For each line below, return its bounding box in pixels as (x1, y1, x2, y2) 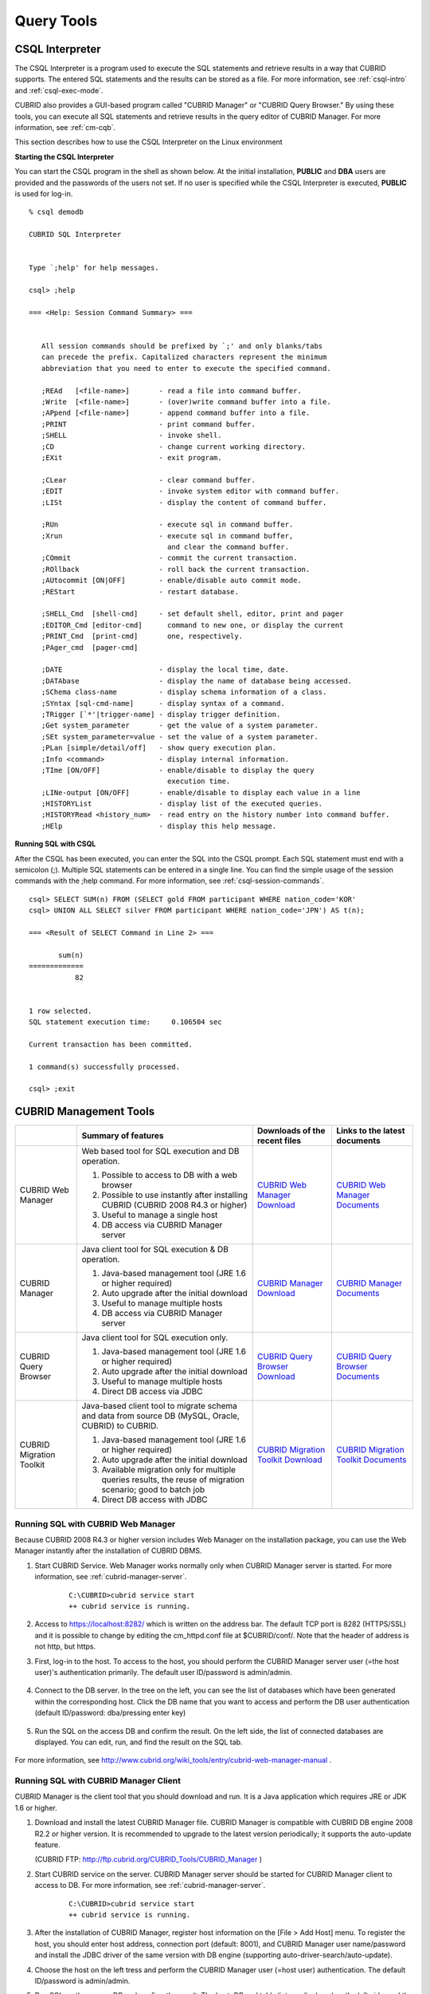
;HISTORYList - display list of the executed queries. (41, 799, 323, 809)
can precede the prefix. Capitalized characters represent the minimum (41, 353, 327, 362)
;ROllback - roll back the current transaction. (41, 565, 311, 573)
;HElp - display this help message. (41, 822, 277, 830)
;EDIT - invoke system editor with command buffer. (41, 487, 340, 496)
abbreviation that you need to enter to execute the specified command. (41, 364, 331, 372)
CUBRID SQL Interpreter (29, 230, 122, 239)
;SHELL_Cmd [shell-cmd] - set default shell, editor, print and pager (41, 609, 344, 618)
